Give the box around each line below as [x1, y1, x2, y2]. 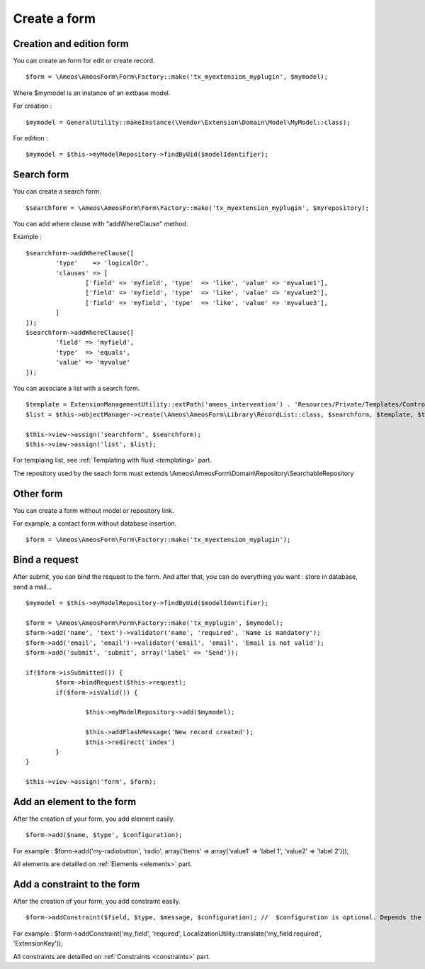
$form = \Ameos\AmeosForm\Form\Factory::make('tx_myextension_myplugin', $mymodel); [25, 73, 329, 81]
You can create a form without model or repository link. [13, 506, 174, 514]
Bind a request [13, 554, 79, 566]
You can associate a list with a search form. [13, 384, 140, 392]
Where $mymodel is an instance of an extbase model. [13, 89, 171, 97]
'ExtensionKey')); [13, 939, 64, 948]
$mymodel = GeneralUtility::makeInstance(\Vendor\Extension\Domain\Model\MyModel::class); [25, 118, 351, 126]
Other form [13, 487, 63, 499]
